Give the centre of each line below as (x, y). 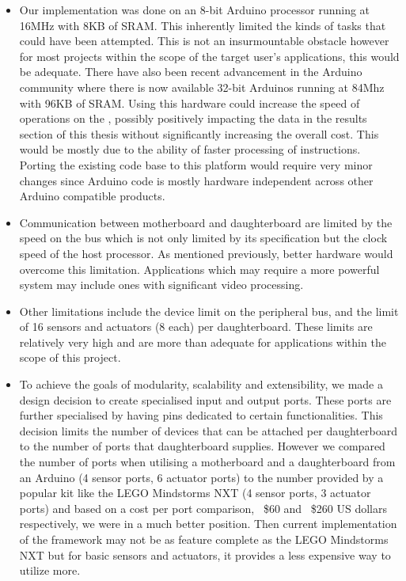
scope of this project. (70, 357)
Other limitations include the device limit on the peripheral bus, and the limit (209, 311)
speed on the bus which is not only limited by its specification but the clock (203, 238)
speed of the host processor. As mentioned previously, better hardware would (206, 253)
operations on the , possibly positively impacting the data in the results (193, 118)
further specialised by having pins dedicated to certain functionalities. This (201, 415)
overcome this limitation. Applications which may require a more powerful (199, 269)
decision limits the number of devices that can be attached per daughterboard (208, 430)
